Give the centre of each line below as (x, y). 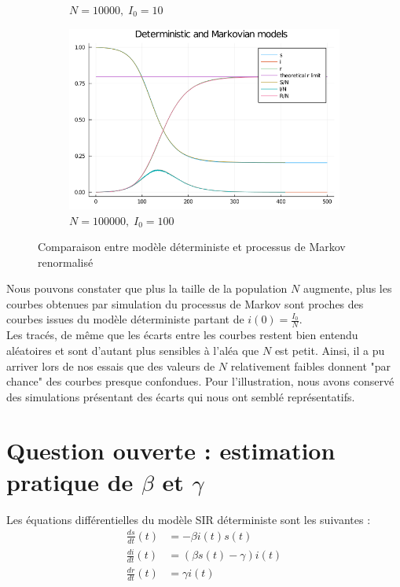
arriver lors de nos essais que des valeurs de (111, 365)
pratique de (70, 481)
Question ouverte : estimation (171, 450)
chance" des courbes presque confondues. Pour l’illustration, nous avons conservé (200, 381)
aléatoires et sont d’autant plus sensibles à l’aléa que (133, 350)
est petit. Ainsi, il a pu (330, 350)
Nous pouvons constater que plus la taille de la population (147, 288)
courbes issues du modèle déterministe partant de (125, 319)
